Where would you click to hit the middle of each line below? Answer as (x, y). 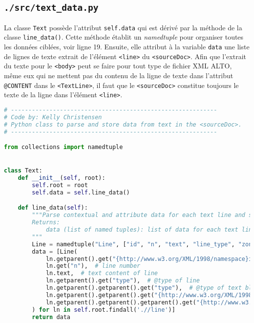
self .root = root (60, 185)
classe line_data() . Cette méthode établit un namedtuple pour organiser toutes (124, 37)
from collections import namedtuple (63, 147)
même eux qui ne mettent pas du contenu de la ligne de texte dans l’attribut (119, 75)
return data (51, 317)
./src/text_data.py (51, 8)
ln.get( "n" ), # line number (93, 266)
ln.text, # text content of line (102, 273)
